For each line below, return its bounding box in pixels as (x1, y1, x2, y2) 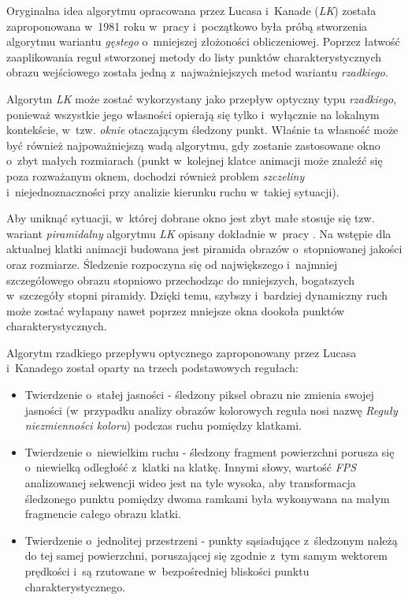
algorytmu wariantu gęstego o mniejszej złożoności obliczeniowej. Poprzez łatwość (6, 33, 400, 50)
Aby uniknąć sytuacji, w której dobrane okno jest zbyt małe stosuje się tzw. (6, 210, 375, 226)
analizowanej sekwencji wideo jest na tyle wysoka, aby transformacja (24, 475, 356, 491)
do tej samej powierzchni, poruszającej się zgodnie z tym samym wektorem (24, 547, 388, 564)
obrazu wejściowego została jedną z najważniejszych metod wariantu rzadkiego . (6, 64, 388, 80)
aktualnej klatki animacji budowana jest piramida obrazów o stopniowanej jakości (6, 240, 402, 257)
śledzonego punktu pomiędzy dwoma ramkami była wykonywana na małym (24, 490, 390, 506)
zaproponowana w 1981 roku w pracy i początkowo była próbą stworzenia (6, 17, 368, 34)
